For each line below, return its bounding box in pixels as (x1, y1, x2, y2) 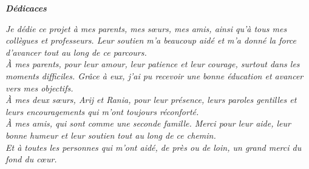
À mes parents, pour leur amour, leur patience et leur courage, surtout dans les (5, 58, 300, 70)
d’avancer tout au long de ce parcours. (5, 45, 147, 58)
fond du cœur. (5, 153, 57, 165)
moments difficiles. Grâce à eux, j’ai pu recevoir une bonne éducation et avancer (5, 69, 304, 82)
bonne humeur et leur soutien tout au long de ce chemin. (5, 128, 216, 141)
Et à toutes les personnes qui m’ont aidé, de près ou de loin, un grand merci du (5, 141, 302, 153)
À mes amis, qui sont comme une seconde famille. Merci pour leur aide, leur (5, 117, 291, 130)
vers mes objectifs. (5, 81, 73, 94)
